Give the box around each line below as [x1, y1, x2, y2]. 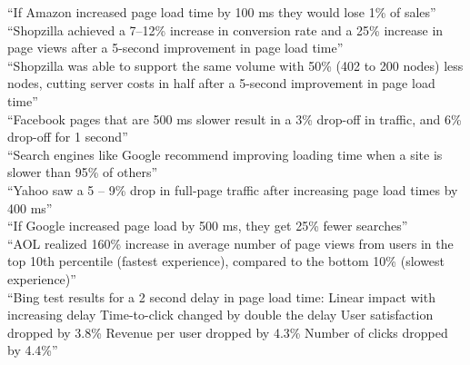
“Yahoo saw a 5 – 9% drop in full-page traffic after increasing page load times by [7, 180, 458, 199]
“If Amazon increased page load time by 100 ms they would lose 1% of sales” [7, 3, 436, 21]
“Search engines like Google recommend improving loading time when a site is [7, 144, 443, 163]
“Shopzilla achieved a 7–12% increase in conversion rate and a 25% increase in [7, 20, 444, 39]
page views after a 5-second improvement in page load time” [7, 38, 344, 57]
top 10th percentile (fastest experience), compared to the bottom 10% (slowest [7, 252, 445, 271]
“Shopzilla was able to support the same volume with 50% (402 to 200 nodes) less [7, 55, 464, 74]
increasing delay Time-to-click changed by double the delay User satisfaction [7, 305, 434, 324]
